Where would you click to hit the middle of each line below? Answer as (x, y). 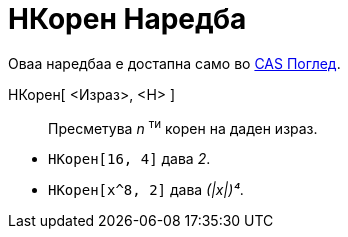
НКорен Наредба (127, 19)
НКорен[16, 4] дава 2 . (129, 159)
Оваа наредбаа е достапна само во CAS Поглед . (174, 63)
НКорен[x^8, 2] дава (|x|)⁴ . (146, 190)
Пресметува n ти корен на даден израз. (183, 126)
